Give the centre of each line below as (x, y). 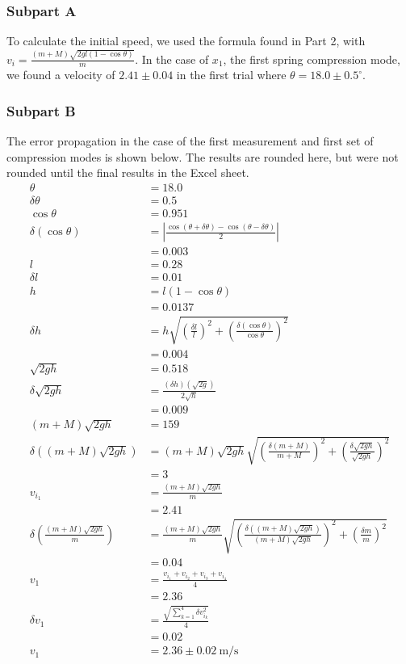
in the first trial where (231, 75)
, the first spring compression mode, (312, 59)
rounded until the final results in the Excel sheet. (128, 172)
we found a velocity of (61, 75)
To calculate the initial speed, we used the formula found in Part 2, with (186, 41)
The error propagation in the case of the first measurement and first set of (190, 141)
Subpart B (41, 110)
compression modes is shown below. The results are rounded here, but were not (203, 156)
